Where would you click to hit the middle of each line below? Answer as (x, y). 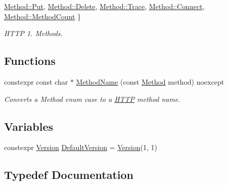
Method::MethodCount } (43, 16)
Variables (29, 126)
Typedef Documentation (69, 175)
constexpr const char (36, 81)
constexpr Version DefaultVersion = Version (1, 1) (81, 147)
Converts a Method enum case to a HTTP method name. (92, 99)
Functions (30, 61)
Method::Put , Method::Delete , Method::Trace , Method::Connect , (104, 6)
